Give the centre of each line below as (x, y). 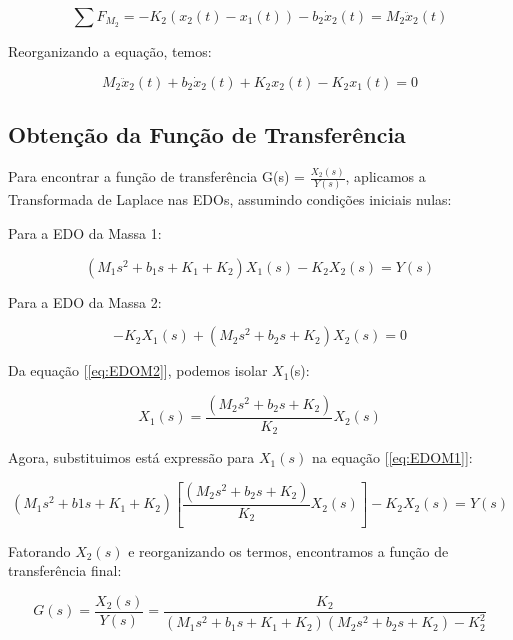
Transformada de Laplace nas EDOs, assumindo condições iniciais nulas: (230, 199)
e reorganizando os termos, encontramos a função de (288, 550)
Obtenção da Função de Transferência (207, 133)
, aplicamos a (385, 176)
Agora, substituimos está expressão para (131, 457)
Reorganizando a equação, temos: (110, 51)
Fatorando (39, 550)
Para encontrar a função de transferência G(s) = (156, 176)
